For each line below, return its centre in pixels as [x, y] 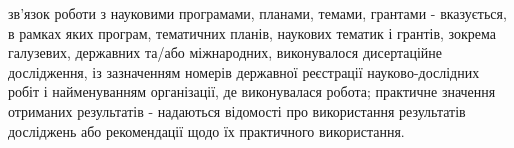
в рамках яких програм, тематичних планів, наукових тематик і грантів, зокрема [252, 32]
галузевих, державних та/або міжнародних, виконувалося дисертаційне [225, 52]
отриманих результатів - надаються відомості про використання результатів [237, 110]
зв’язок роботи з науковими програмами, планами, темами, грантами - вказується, [257, 13]
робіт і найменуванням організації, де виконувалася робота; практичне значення [252, 91]
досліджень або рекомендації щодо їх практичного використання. [206, 130]
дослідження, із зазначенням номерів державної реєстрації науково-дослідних [244, 71]
